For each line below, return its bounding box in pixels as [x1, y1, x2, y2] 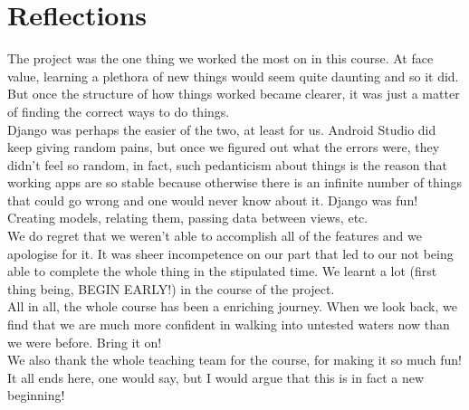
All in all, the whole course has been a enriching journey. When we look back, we [7, 297, 457, 316]
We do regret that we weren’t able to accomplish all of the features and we [7, 226, 422, 245]
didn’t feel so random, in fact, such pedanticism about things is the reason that [7, 155, 447, 174]
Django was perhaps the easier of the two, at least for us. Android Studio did [7, 119, 436, 138]
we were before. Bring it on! [7, 332, 162, 351]
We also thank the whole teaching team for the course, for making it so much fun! [7, 350, 462, 369]
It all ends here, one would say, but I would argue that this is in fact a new [7, 367, 425, 386]
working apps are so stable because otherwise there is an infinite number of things [7, 173, 462, 192]
